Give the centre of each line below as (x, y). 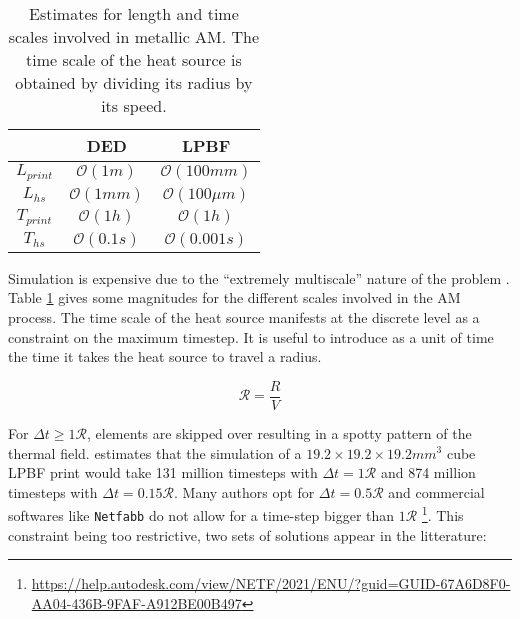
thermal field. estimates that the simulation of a (155, 452)
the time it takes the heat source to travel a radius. (165, 356)
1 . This (442, 513)
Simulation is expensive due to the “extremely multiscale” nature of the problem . (259, 277)
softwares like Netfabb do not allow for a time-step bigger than (201, 514)
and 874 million (428, 472)
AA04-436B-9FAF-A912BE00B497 (136, 602)
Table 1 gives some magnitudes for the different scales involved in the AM (234, 297)
